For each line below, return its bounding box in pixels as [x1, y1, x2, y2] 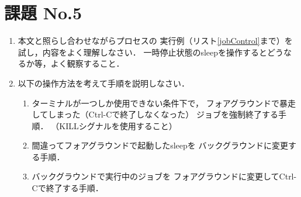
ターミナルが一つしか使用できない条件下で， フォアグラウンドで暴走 [32, 96, 296, 109]
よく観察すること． [50, 57, 124, 70]
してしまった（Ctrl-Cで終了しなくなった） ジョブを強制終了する [32, 108, 278, 120]
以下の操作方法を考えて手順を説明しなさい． [18, 77, 190, 89]
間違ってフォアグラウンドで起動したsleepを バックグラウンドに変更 [32, 139, 288, 151]
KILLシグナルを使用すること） [59, 119, 177, 132]
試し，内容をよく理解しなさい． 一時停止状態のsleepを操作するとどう [18, 46, 284, 58]
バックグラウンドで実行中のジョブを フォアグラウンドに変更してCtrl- [32, 170, 297, 182]
